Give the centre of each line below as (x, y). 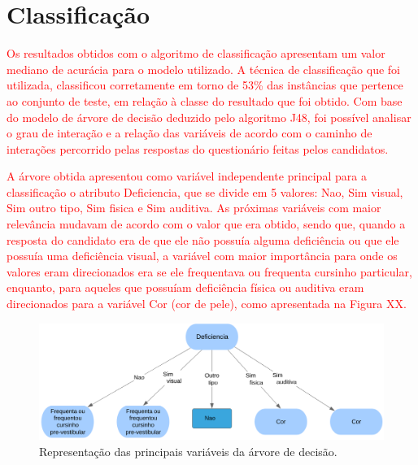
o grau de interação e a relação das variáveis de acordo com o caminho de (189, 133)
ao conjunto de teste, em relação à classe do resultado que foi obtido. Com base (205, 100)
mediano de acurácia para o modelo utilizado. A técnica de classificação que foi (203, 69)
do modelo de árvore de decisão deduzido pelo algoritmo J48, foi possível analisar (209, 117)
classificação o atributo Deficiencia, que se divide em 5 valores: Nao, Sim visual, (205, 191)
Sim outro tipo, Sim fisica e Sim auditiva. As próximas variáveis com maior (194, 208)
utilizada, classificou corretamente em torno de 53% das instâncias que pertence (205, 85)
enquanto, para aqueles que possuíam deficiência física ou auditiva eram (185, 287)
